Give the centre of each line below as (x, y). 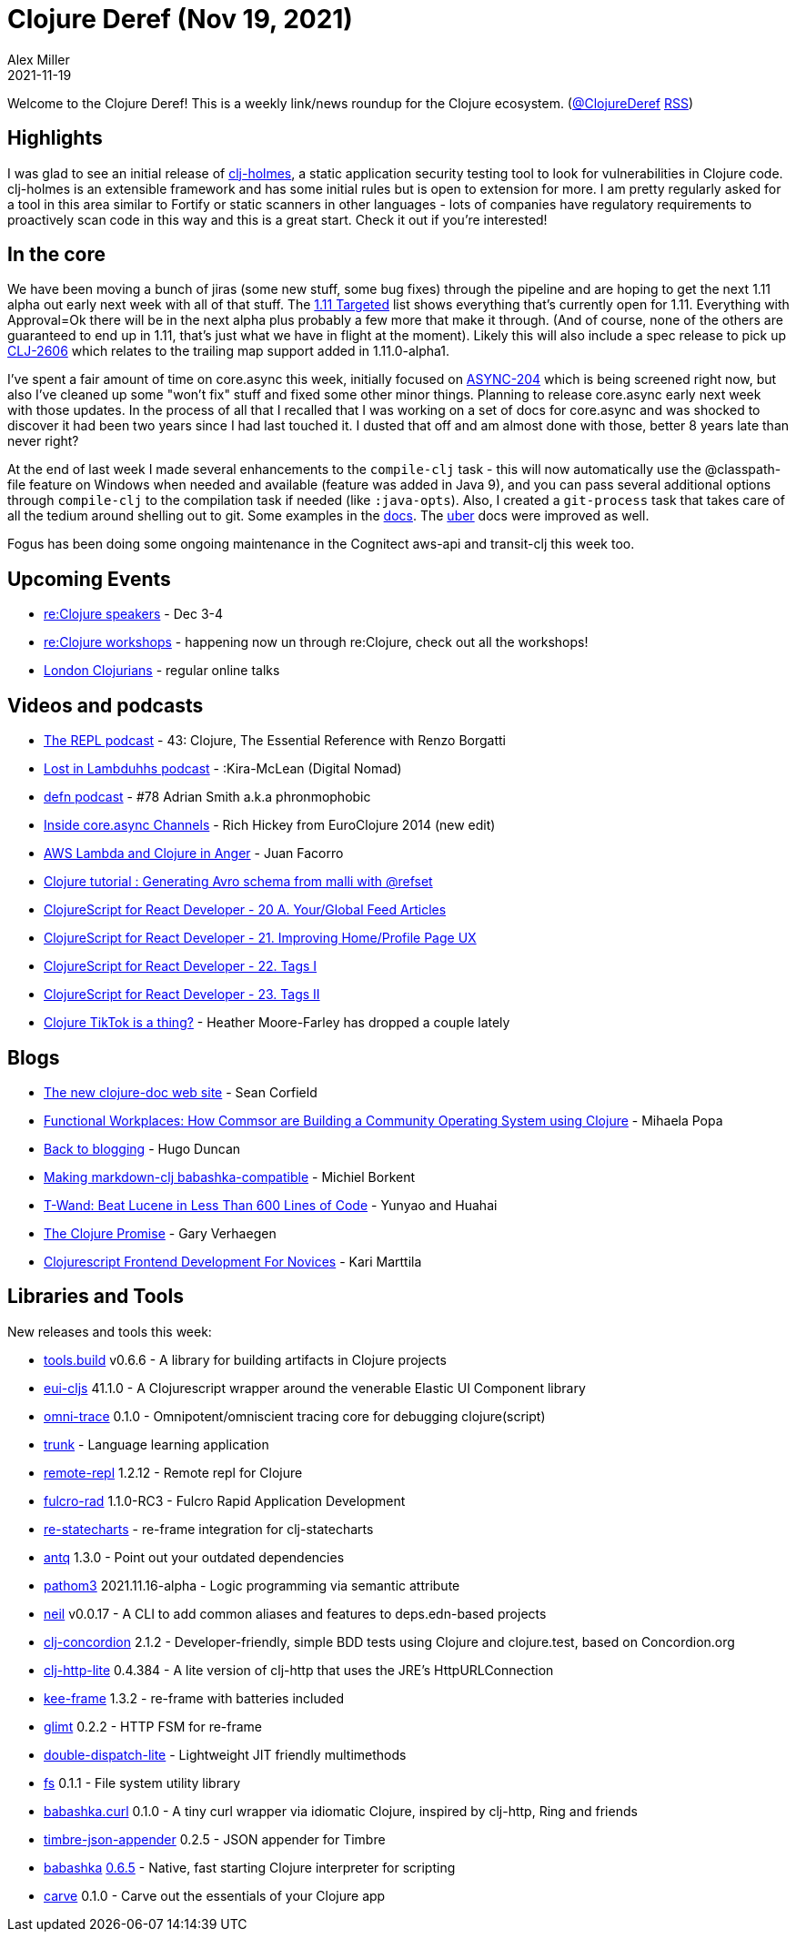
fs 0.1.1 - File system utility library (142, 1782)
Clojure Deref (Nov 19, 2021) (180, 19)
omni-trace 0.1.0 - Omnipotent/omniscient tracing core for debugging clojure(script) (295, 1416)
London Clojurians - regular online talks (162, 671)
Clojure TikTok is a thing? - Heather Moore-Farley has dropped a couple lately (277, 1023)
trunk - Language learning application (156, 1444)
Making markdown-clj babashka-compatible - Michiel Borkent (230, 1177)
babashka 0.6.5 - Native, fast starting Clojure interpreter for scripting (250, 1867)
